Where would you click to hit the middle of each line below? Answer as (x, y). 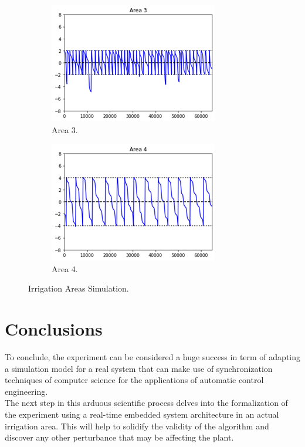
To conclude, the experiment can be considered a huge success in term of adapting (152, 357)
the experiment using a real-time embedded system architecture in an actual (142, 414)
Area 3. (65, 129)
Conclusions (54, 329)
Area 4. (65, 268)
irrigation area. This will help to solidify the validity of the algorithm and (137, 426)
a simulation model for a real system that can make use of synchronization (139, 368)
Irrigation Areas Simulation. (79, 288)
